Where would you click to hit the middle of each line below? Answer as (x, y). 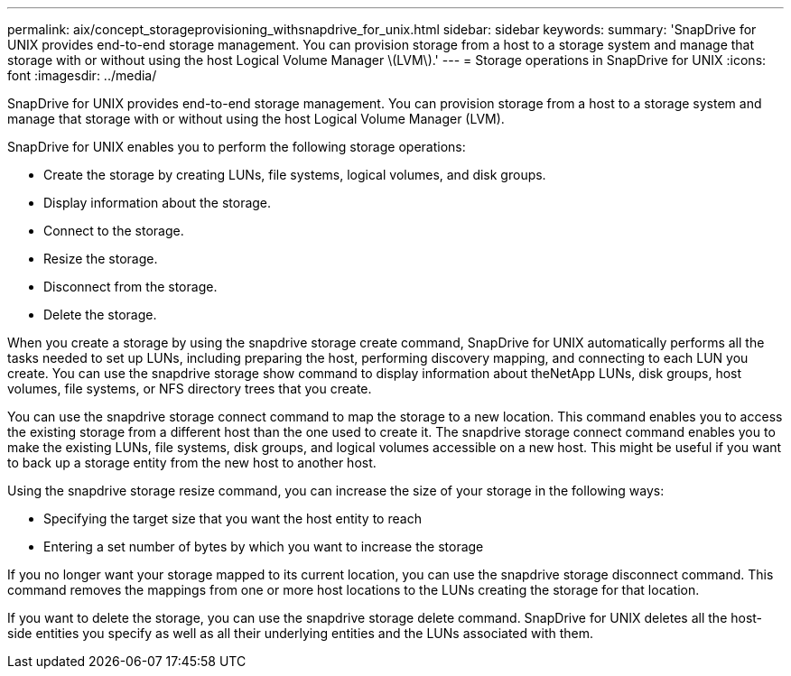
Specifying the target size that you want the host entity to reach (233, 519)
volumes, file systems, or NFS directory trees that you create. (190, 389)
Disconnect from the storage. (130, 287)
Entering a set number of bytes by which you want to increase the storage (264, 546)
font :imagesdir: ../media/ (82, 75)
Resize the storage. (101, 259)
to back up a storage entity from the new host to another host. (192, 463)
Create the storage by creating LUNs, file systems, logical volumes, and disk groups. (295, 175)
